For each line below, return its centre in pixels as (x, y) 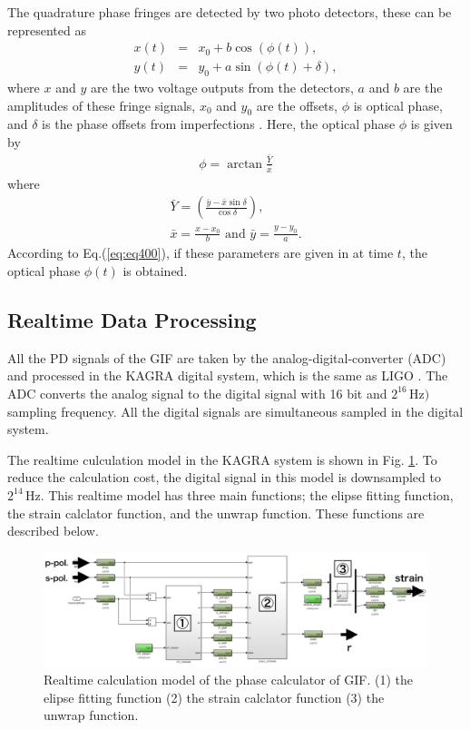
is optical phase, (398, 105)
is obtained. (155, 270)
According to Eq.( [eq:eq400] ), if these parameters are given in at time (201, 253)
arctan (245, 164)
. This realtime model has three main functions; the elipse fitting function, (247, 494)
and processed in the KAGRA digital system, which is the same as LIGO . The (228, 375)
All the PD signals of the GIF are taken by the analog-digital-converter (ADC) (227, 357)
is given (431, 124)
